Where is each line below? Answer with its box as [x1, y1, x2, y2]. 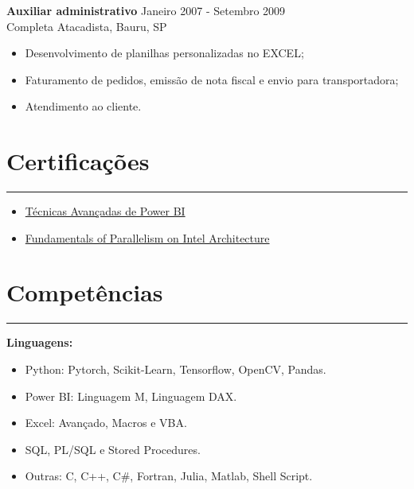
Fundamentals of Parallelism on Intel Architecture [25, 229, 270, 246]
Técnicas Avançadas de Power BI [25, 203, 186, 219]
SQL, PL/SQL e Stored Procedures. [25, 440, 201, 457]
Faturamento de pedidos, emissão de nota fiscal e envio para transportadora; [25, 71, 399, 87]
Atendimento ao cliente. [25, 98, 142, 114]
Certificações [6, 145, 150, 177]
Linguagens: [6, 334, 73, 351]
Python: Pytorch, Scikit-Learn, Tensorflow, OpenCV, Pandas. [25, 361, 326, 377]
